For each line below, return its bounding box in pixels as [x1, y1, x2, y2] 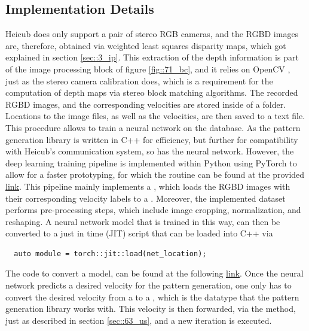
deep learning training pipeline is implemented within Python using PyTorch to [5, 156, 297, 169]
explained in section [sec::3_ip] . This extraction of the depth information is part [5, 51, 299, 63]
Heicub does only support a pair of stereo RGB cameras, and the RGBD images [5, 28, 299, 40]
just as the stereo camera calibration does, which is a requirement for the [5, 74, 273, 87]
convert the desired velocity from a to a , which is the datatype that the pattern [5, 290, 299, 303]
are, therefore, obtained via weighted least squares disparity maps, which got [5, 39, 286, 51]
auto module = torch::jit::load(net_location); [14, 249, 207, 258]
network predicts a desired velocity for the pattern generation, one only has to [5, 279, 292, 291]
